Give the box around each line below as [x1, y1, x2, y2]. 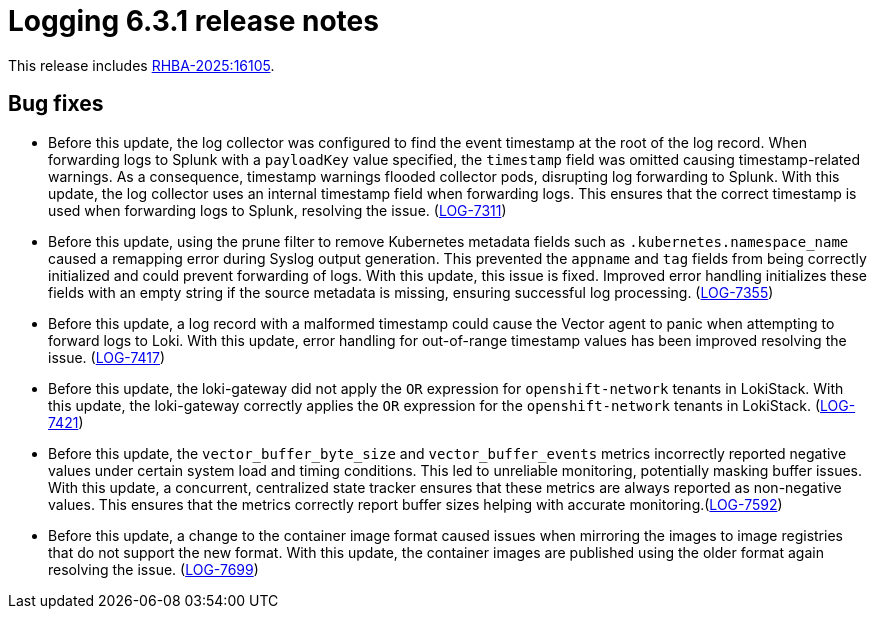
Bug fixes [8, 91, 104, 117]
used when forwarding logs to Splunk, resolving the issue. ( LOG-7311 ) [48, 201, 507, 219]
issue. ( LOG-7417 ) [48, 348, 166, 366]
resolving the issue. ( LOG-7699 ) [48, 560, 259, 578]
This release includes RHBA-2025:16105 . [8, 56, 275, 74]
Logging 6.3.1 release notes [8, 4, 379, 38]
